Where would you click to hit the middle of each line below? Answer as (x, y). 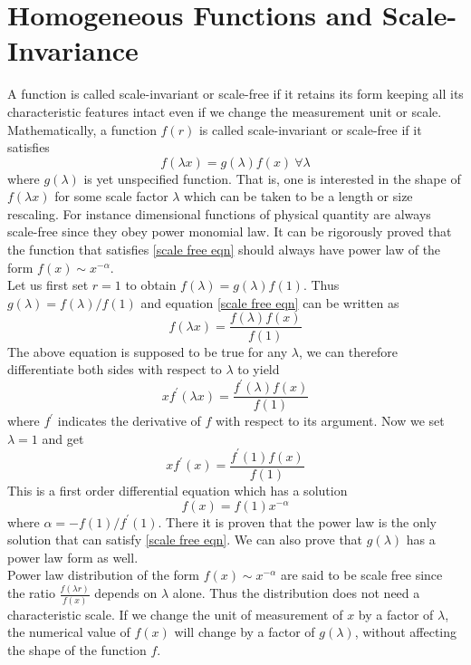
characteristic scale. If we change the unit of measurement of (175, 614)
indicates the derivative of (129, 421)
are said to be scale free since (361, 575)
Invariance (73, 50)
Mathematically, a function (82, 129)
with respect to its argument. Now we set (330, 421)
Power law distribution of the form (103, 575)
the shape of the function (77, 649)
